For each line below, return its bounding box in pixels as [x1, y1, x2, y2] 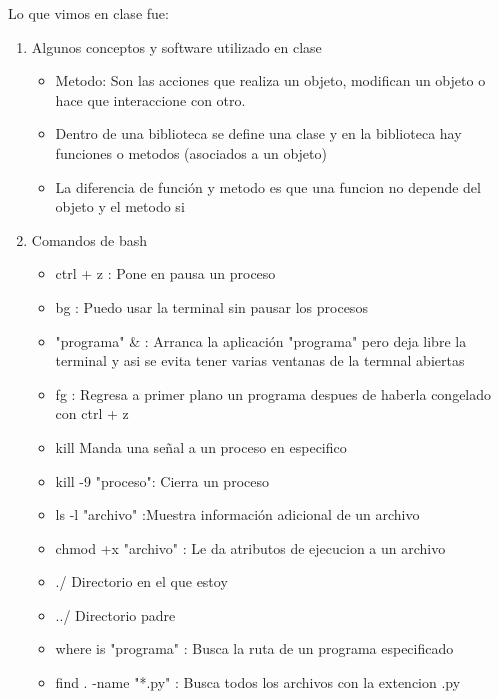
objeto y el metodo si [55, 196, 185, 217]
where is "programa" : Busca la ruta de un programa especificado [55, 638, 454, 659]
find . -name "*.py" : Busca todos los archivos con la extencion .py [55, 672, 461, 693]
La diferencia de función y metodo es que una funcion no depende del [55, 176, 481, 197]
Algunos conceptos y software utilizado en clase [31, 36, 322, 57]
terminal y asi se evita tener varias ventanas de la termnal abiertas [55, 350, 465, 371]
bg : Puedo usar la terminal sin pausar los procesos [55, 296, 368, 317]
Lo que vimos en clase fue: [8, 3, 169, 23]
